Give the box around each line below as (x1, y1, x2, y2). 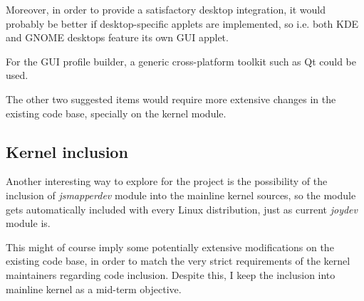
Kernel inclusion (6, 140, 128, 162)
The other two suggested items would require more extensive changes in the (6, 91, 336, 106)
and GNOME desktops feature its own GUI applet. (6, 30, 229, 45)
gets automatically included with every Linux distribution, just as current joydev (6, 201, 358, 216)
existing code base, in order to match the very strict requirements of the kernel (6, 253, 350, 268)
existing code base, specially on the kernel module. (6, 105, 227, 120)
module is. (6, 216, 51, 231)
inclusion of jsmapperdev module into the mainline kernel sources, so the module (6, 187, 356, 202)
